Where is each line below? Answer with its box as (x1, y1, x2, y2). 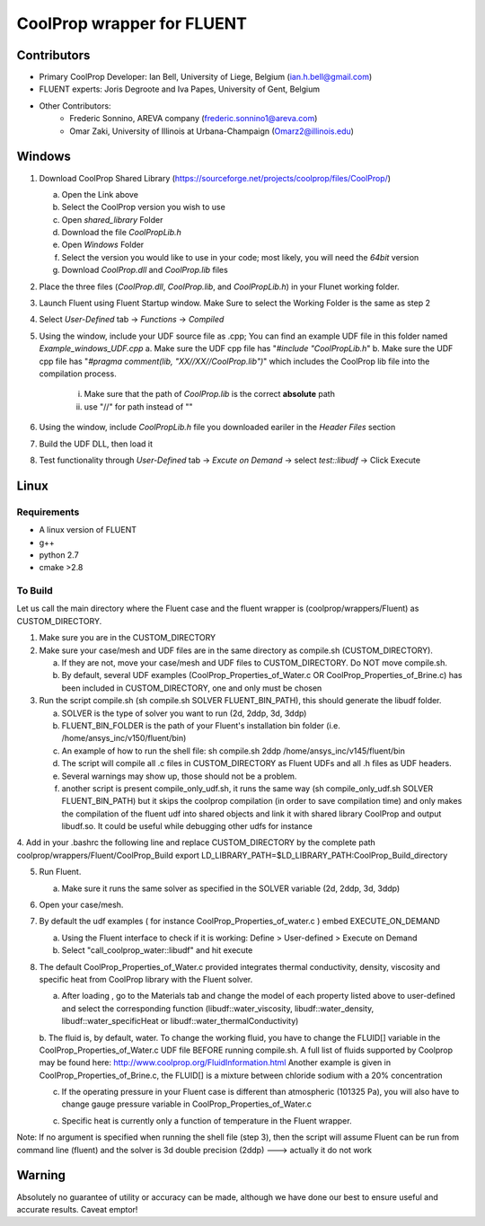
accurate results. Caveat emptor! (16, 1204, 138, 1214)
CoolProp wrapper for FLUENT (16, 13, 247, 33)
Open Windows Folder (61, 239, 145, 251)
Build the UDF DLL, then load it (39, 438, 153, 449)
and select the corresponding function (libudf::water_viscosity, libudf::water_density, (61, 1002, 375, 1014)
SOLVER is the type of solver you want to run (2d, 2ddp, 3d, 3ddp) (61, 708, 307, 719)
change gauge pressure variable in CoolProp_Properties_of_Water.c (61, 1098, 312, 1109)
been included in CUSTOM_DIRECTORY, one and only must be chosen (61, 683, 322, 693)
